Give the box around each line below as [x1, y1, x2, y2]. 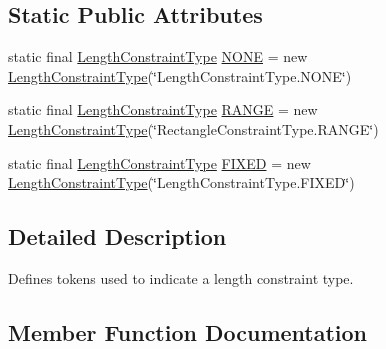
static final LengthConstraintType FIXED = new [8, 152, 311, 173]
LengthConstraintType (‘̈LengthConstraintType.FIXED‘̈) [8, 172, 355, 193]
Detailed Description [8, 221, 227, 252]
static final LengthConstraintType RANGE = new [8, 99, 318, 120]
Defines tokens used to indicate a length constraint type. [8, 267, 354, 288]
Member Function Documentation [8, 316, 368, 347]
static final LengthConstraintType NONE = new [8, 46, 308, 67]
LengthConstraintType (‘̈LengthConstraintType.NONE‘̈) [8, 65, 352, 86]
